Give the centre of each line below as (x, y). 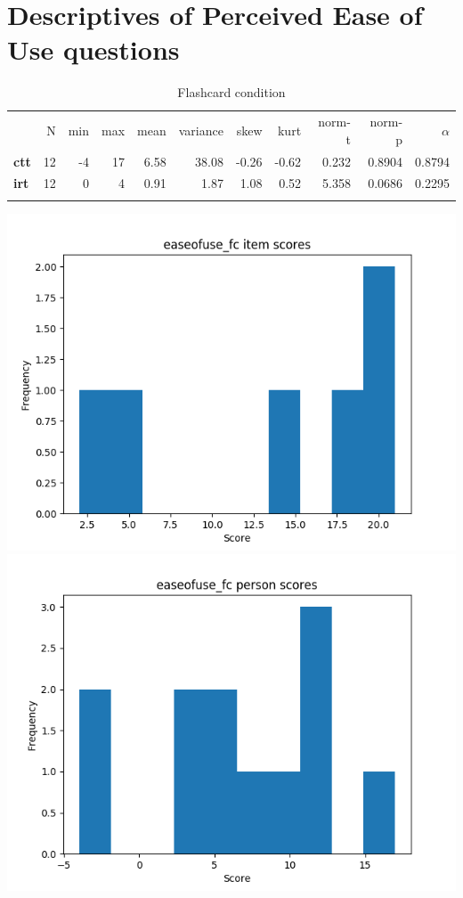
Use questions (93, 49)
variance (201, 130)
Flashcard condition (231, 92)
